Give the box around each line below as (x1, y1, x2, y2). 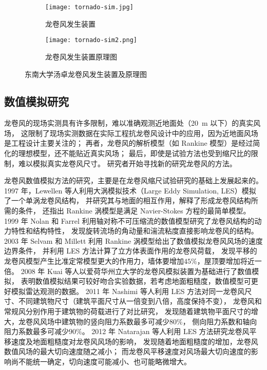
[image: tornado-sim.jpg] (45, 4, 133, 11)
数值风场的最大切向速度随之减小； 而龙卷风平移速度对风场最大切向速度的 (4, 346, 251, 357)
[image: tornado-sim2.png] (45, 36, 137, 44)
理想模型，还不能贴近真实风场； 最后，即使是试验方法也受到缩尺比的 (18, 148, 251, 159)
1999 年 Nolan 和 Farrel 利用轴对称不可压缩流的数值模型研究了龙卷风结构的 (4, 215, 255, 226)
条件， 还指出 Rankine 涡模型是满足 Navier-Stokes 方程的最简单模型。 (18, 205, 251, 216)
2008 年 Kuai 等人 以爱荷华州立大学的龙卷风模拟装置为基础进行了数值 (21, 265, 252, 276)
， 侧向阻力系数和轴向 (182, 316, 257, 326)
